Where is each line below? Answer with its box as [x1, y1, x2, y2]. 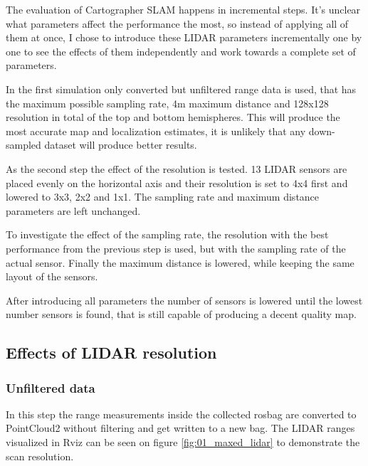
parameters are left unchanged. [6, 203, 141, 218]
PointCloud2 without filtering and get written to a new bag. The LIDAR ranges [6, 420, 355, 435]
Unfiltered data [6, 378, 95, 396]
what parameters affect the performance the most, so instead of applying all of [6, 16, 349, 31]
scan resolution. [6, 448, 74, 463]
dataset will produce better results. [44, 137, 197, 152]
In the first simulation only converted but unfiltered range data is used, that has [6, 81, 357, 96]
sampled [6, 137, 41, 152]
